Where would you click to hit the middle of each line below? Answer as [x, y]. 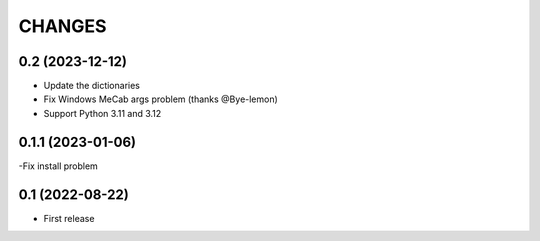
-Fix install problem [58, 166]
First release [69, 218]
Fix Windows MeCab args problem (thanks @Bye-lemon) [161, 99]
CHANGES [62, 26]
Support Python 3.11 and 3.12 [102, 113]
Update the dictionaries [91, 86]
